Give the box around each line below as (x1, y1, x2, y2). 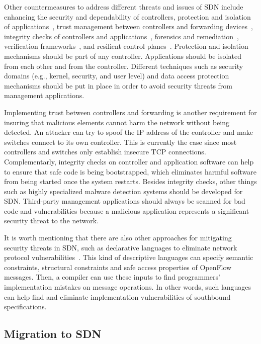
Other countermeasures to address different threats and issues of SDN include (4, 2, 243, 12)
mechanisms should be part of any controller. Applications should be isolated (4, 50, 241, 61)
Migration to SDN (4, 326, 102, 341)
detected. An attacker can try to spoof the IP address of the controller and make (4, 127, 253, 137)
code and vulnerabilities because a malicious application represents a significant (4, 205, 249, 216)
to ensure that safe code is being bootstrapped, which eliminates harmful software (4, 166, 256, 177)
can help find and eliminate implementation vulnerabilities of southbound (4, 291, 231, 302)
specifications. (4, 301, 47, 312)
